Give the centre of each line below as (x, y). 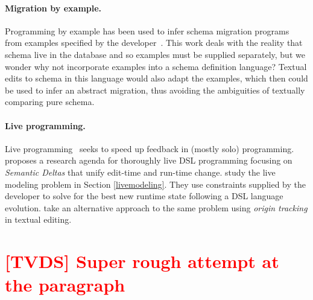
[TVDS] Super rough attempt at (142, 261)
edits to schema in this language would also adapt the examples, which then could (156, 78)
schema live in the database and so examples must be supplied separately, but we (155, 54)
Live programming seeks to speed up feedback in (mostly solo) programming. (150, 148)
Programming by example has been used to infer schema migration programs (147, 30)
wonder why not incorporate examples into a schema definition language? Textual (156, 66)
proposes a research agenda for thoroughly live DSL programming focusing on (149, 160)
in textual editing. (38, 219)
